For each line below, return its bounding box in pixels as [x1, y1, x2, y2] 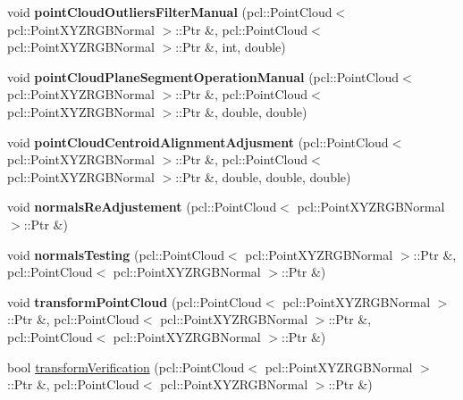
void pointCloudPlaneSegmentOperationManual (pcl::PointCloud [7, 67, 400, 86]
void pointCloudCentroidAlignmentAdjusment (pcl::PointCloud [7, 132, 389, 151]
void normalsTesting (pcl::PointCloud [7, 245, 224, 263]
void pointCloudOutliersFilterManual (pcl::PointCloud [7, 3, 333, 21]
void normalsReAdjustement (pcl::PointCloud [7, 197, 277, 216]
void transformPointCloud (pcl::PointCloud [7, 292, 262, 311]
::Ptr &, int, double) [175, 37, 286, 56]
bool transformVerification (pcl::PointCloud [7, 357, 245, 376]
